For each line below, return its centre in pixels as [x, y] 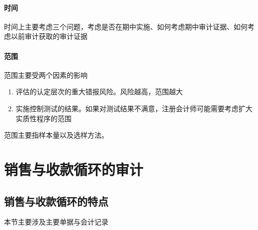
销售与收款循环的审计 [74, 169]
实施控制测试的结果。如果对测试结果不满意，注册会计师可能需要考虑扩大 [134, 108]
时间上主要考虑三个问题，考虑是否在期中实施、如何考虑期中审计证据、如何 [126, 26]
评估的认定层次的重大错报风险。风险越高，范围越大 [99, 92]
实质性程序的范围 [43, 118]
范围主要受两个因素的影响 [46, 75]
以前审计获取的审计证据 [49, 36]
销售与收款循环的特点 [56, 201]
